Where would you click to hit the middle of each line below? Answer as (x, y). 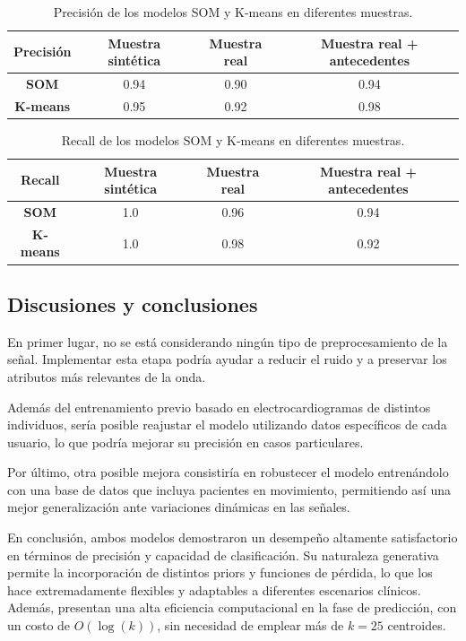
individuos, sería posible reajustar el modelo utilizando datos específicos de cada (227, 424)
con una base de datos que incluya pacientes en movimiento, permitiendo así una (229, 489)
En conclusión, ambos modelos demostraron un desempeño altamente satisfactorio (233, 537)
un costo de (39, 625)
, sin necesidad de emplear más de (250, 625)
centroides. (417, 625)
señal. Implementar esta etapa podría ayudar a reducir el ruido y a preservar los (227, 359)
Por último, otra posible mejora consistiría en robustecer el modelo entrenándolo (228, 472)
